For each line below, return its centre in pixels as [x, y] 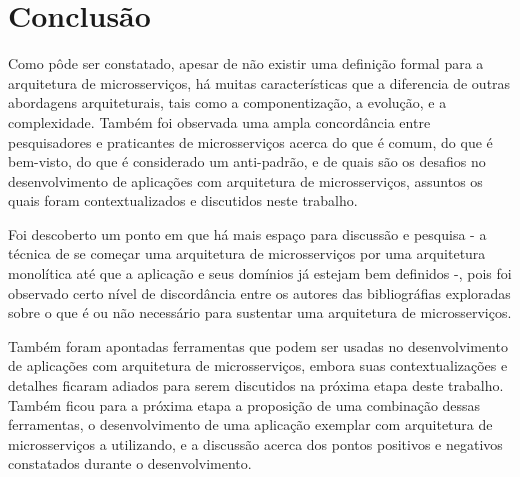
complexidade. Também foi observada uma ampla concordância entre [219, 121]
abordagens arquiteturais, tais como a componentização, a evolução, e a [227, 102]
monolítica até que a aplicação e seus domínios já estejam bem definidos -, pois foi [260, 273]
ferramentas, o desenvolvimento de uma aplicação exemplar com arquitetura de [250, 424]
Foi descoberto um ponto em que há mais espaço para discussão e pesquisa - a [247, 233]
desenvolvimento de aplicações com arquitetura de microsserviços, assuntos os [245, 180]
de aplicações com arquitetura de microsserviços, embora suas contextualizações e [258, 365]
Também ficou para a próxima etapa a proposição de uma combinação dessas [244, 404]
